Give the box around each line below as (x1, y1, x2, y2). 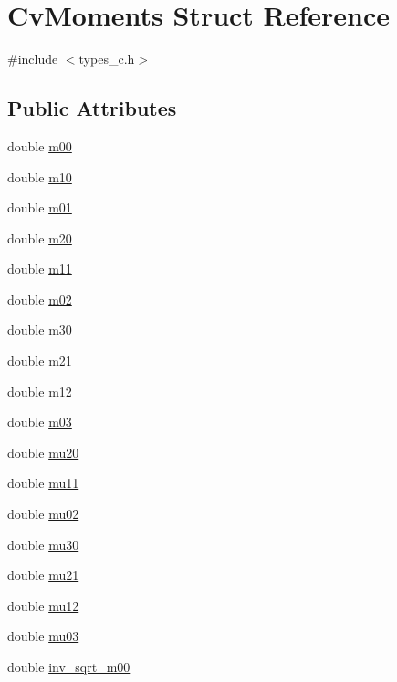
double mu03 (7, 626, 79, 646)
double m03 (7, 412, 72, 431)
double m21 (7, 351, 72, 370)
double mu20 (7, 442, 79, 461)
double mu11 (7, 473, 79, 492)
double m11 (7, 259, 72, 278)
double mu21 (7, 565, 79, 584)
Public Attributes (7, 94, 177, 122)
